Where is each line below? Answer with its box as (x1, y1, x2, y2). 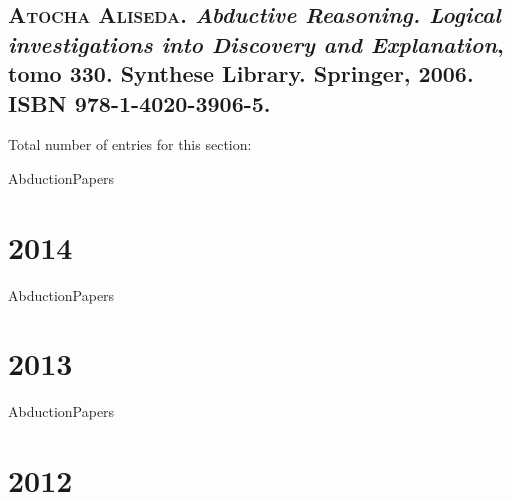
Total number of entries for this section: (8, 134, 252, 155)
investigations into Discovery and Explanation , (8, 28, 504, 59)
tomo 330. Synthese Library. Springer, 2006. (8, 58, 474, 89)
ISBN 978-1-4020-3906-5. (8, 87, 271, 118)
